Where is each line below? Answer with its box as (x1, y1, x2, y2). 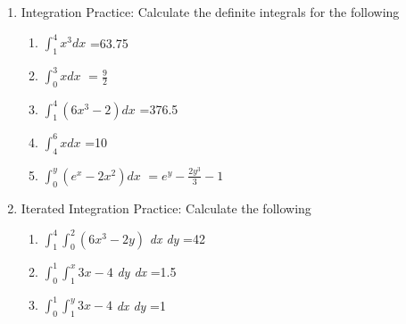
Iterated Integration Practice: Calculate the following (21, 198, 311, 217)
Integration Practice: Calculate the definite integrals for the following (21, 3, 400, 21)
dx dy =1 (116, 295, 166, 314)
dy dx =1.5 (117, 262, 177, 280)
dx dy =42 (149, 228, 205, 247)
